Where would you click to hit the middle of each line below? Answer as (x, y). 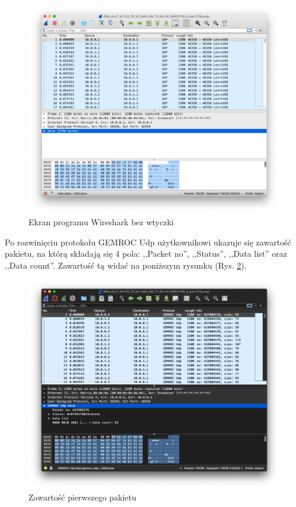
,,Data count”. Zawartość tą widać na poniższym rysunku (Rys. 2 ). (126, 265)
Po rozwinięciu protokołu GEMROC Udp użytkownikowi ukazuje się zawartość (148, 242)
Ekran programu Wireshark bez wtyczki (101, 222)
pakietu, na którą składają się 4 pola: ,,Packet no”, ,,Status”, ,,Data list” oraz (146, 253)
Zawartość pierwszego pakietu (82, 497)
